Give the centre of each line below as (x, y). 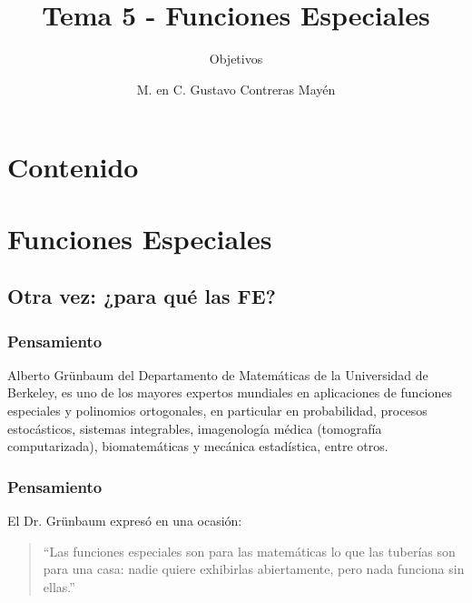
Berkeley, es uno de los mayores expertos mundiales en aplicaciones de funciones (230, 392)
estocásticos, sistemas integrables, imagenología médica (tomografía (195, 428)
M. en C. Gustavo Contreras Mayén (236, 89)
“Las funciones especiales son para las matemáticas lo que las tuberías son (249, 551)
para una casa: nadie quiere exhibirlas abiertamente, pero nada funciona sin (254, 569)
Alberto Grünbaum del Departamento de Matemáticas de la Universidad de (218, 374)
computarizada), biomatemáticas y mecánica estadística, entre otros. (198, 446)
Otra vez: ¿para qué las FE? (142, 296)
